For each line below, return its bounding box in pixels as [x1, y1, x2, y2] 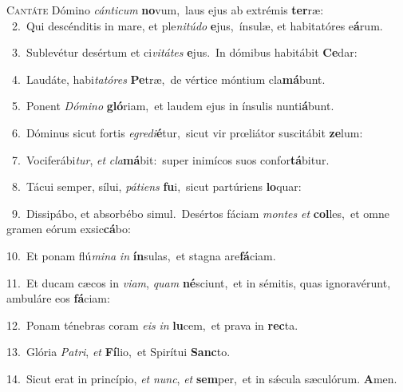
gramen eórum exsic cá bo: [6, 220, 131, 237]
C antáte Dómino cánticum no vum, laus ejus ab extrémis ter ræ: [6, 2, 324, 18]
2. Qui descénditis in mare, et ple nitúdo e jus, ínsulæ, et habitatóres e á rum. [11, 17, 383, 34]
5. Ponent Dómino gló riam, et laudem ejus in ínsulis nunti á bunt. [11, 97, 334, 114]
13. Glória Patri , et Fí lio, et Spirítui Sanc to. [6, 343, 231, 360]
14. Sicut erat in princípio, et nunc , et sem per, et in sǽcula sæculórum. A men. [6, 370, 397, 386]
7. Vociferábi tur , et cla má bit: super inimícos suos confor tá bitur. [11, 151, 330, 168]
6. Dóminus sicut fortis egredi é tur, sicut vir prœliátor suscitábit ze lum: [11, 124, 363, 141]
